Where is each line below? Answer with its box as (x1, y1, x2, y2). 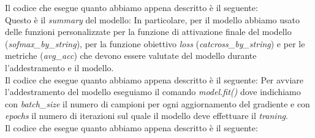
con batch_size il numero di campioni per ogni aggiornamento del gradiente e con (5, 97, 310, 110)
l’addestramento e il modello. (5, 61, 114, 74)
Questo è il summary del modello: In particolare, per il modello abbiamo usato (5, 13, 300, 26)
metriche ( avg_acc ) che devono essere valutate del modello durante (5, 49, 257, 62)
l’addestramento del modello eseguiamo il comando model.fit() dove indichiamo (5, 85, 301, 98)
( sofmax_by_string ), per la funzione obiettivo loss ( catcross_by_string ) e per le (5, 37, 305, 50)
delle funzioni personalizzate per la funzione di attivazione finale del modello (5, 25, 292, 38)
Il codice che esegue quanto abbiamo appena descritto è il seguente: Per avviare (5, 73, 303, 86)
